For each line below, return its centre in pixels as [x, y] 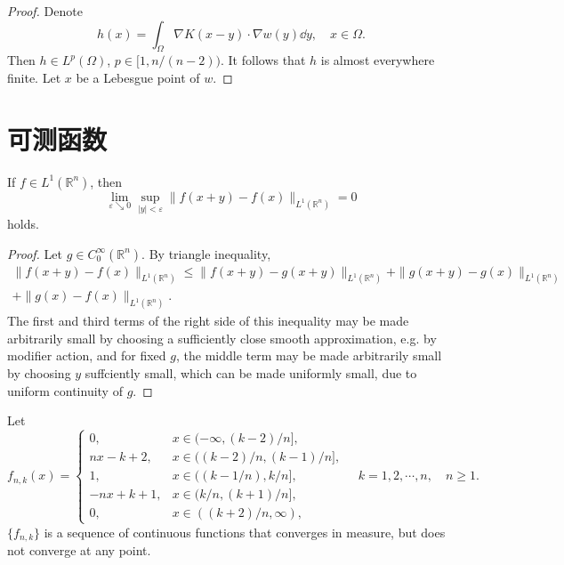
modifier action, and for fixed [87, 355]
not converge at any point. [79, 549]
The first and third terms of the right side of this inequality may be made [208, 321]
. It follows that [263, 60]
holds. [23, 223]
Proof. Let [35, 253]
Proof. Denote [45, 11]
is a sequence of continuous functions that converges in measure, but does [245, 532]
